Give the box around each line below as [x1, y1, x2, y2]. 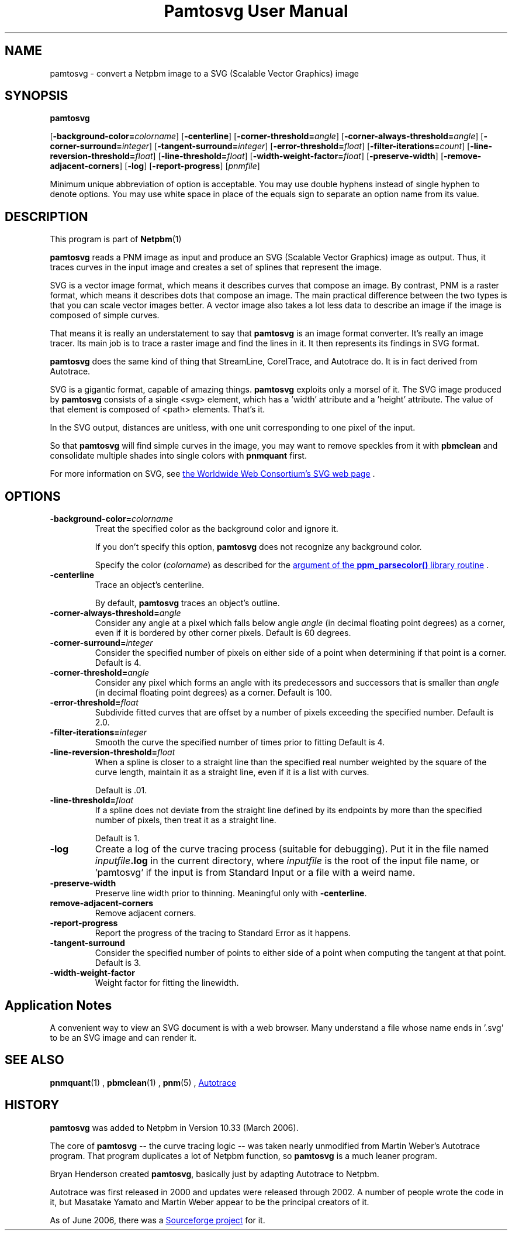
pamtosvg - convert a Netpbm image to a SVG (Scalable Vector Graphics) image [50, 68, 359, 78]
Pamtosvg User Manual [164, 1, 348, 21]
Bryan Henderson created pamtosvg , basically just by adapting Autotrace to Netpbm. [50, 1168, 379, 1179]
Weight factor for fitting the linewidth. [95, 978, 239, 988]
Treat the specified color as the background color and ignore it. [95, 524, 338, 534]
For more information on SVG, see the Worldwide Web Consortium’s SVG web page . [50, 469, 375, 479]
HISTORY [5, 1098, 60, 1113]
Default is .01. [95, 785, 147, 796]
